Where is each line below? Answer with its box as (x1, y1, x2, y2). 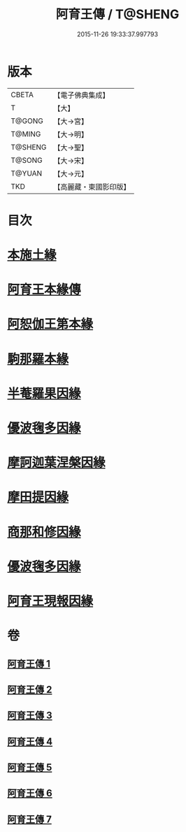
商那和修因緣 (7, 524, 82, 540)
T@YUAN (10, 168, 43, 178)
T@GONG (10, 116, 43, 126)
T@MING (10, 129, 41, 138)
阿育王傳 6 (7, 787, 52, 799)
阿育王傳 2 (7, 683, 52, 696)
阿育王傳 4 (7, 736, 53, 747)
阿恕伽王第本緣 (7, 316, 94, 332)
